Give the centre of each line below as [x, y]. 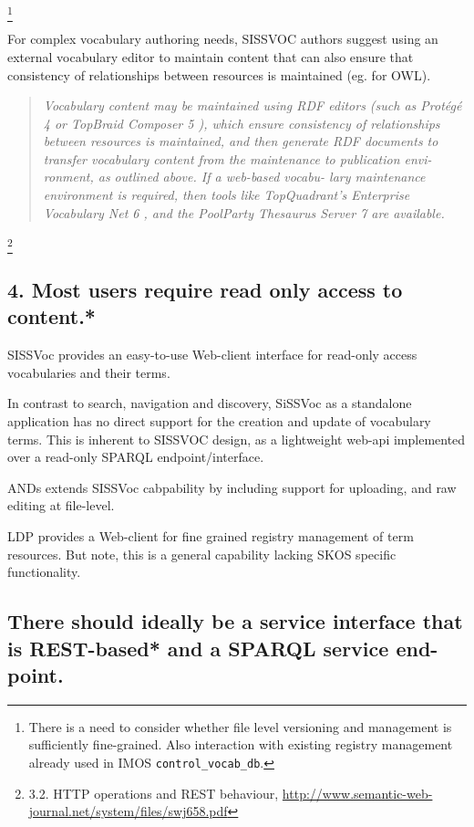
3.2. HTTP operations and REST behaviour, [154, 793]
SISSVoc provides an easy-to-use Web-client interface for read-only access [212, 355]
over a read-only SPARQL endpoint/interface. [136, 457]
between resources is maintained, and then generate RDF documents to [241, 141]
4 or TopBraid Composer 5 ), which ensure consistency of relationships [242, 123]
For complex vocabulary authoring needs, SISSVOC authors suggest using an [223, 39]
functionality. [44, 572]
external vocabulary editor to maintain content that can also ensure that [211, 56]
